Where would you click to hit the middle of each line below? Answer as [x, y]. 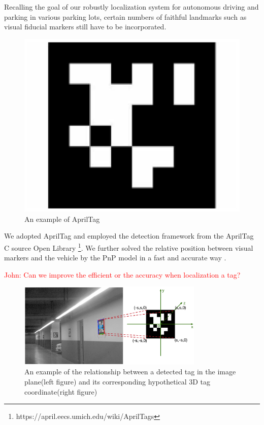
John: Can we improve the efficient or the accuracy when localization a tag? [122, 274]
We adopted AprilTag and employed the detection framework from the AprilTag [129, 236]
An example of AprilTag [62, 219]
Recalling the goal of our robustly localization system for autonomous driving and [131, 7]
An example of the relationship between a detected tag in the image [130, 372]
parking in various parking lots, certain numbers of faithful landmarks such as [125, 16]
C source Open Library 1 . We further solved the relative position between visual [129, 247]
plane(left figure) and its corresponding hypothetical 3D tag [118, 382]
